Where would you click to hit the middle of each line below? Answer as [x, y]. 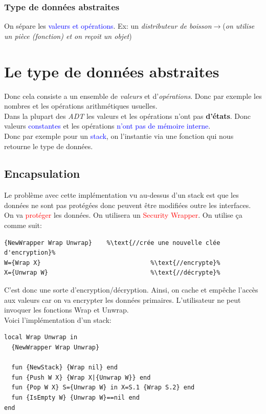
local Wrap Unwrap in [41, 337]
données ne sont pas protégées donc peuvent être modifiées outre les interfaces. [128, 205]
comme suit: [23, 225]
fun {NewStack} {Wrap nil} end [64, 368]
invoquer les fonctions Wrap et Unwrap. [66, 310]
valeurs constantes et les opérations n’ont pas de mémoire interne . [107, 126]
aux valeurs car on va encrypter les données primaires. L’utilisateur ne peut [123, 299]
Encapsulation [42, 173]
